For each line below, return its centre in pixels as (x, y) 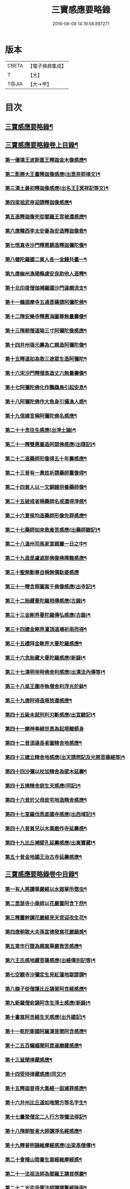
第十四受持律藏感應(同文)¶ (36, 1074)
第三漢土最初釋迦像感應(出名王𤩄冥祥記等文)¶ (57, 188)
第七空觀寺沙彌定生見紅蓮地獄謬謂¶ (46, 975)
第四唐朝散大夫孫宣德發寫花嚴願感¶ (46, 932)
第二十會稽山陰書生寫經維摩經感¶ (44, 1159)
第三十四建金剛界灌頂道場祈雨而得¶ (46, 629)
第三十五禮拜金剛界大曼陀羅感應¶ (44, 643)
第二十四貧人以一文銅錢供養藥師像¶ (46, 487)
